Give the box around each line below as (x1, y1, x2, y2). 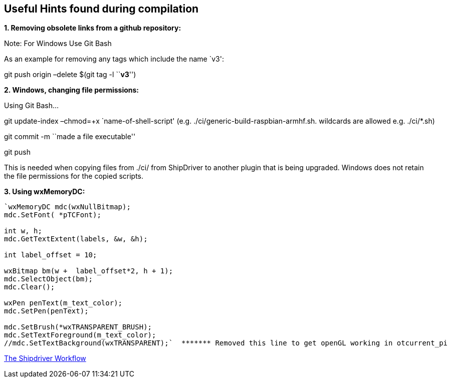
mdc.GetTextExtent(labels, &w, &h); (4, 235, 148, 243)
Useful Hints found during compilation (4, 3, 199, 15)
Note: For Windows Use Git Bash (4, 39, 112, 48)
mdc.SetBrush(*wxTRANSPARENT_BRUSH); (4, 323, 152, 331)
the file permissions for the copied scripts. (4, 172, 144, 181)
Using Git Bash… (4, 101, 59, 110)
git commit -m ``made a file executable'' (4, 132, 136, 141)
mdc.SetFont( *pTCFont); (4, 211, 101, 219)
